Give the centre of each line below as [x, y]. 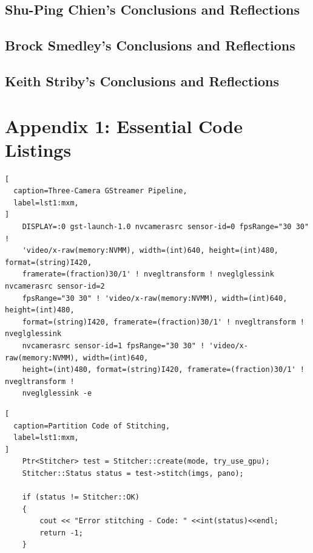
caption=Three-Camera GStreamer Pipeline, [100, 191]
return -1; [61, 533]
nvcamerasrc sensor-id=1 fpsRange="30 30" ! [113, 345]
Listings [38, 149]
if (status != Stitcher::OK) [81, 497]
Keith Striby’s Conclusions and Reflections [142, 81]
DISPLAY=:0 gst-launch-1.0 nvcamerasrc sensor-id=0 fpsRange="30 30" [166, 227]
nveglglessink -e [57, 393]
